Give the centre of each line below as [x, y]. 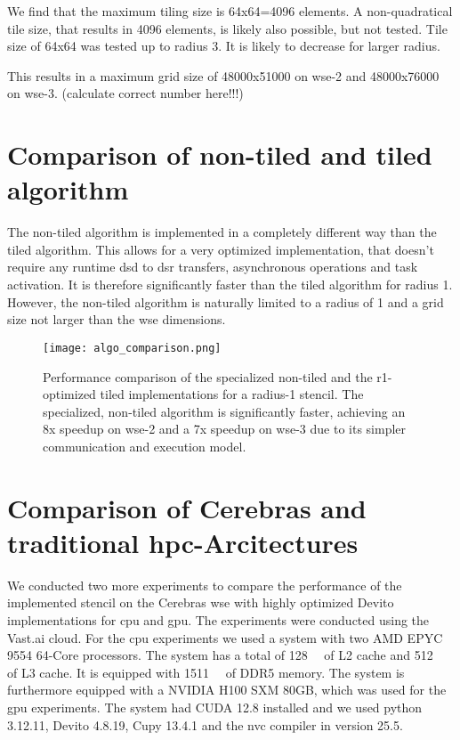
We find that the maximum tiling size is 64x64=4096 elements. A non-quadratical [230, 11]
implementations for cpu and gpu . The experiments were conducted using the [218, 619]
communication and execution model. [145, 446]
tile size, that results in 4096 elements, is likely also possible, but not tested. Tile [227, 28]
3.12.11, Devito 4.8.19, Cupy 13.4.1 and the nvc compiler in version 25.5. [205, 724]
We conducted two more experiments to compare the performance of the [205, 585]
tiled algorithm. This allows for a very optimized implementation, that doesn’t [221, 249]
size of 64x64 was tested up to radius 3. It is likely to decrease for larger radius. [224, 46]
